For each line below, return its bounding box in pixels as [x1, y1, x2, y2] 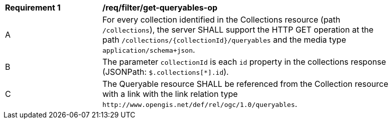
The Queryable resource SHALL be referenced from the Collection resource [102, 79, 388, 89]
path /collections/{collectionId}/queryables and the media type [102, 35, 346, 45]
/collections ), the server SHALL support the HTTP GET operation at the [102, 25, 374, 35]
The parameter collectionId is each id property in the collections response [102, 57, 386, 67]
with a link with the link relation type [102, 89, 238, 99]
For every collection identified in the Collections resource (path [102, 15, 341, 25]
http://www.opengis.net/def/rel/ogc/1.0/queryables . [102, 99, 298, 109]
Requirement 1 [5, 3, 61, 13]
